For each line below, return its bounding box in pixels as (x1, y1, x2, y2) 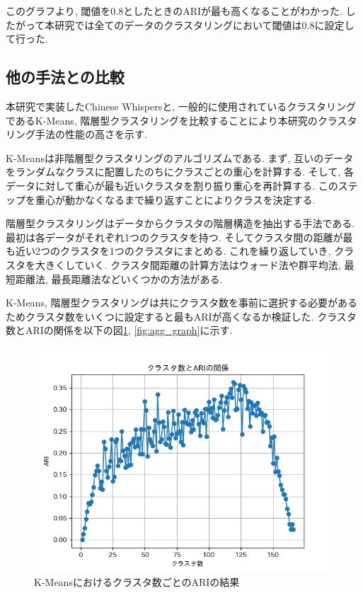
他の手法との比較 (6, 66, 125, 88)
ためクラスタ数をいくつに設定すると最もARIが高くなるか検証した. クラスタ (6, 309, 357, 323)
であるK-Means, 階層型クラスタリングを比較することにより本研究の (6, 113, 318, 127)
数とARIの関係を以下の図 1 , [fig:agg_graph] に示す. (6, 323, 233, 338)
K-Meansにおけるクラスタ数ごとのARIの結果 (34, 575, 240, 589)
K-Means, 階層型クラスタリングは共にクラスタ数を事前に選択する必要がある (6, 295, 357, 310)
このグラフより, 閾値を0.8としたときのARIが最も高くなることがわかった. (6, 4, 342, 18)
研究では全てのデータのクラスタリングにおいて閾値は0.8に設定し (54, 17, 355, 32)
